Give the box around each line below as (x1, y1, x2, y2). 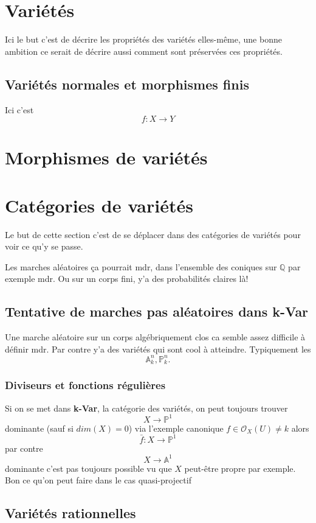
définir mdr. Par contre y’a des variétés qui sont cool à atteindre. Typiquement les (5, 342, 311, 355)
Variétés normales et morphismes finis (5, 74, 249, 93)
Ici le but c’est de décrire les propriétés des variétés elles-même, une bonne (5, 33, 282, 46)
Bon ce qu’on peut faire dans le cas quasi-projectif (5, 474, 191, 486)
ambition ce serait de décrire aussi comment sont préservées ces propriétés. (5, 44, 283, 57)
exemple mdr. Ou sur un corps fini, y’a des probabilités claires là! (5, 272, 249, 285)
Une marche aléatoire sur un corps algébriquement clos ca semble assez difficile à (5, 331, 306, 343)
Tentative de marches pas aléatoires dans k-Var (5, 302, 309, 321)
